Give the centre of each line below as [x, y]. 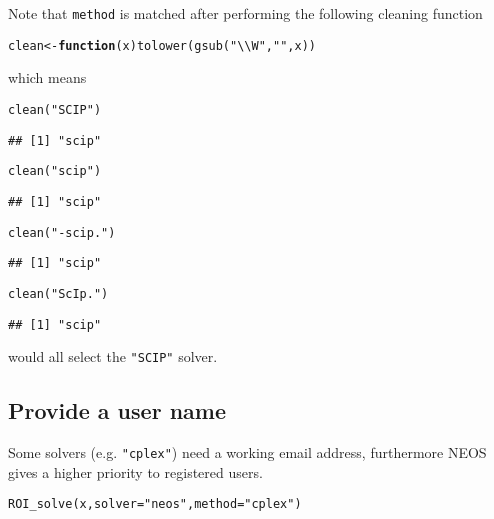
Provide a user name [117, 410]
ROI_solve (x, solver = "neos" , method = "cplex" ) [155, 504]
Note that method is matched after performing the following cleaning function [245, 13]
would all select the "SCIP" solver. [113, 356]
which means [47, 77]
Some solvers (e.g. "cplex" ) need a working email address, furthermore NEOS [247, 452]
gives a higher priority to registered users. [135, 471]
